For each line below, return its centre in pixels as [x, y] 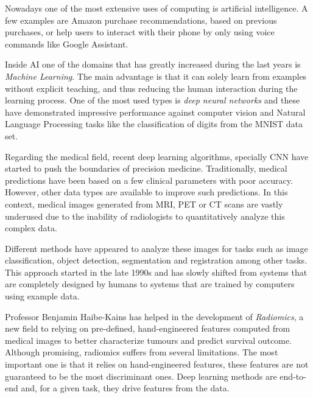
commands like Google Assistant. [67, 44]
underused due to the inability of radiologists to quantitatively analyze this [145, 216]
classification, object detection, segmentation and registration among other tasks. [156, 260]
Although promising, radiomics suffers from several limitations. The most [142, 352]
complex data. [31, 228]
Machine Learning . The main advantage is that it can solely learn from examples [156, 76]
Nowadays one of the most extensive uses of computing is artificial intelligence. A [156, 8]
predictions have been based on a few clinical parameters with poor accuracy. [149, 180]
